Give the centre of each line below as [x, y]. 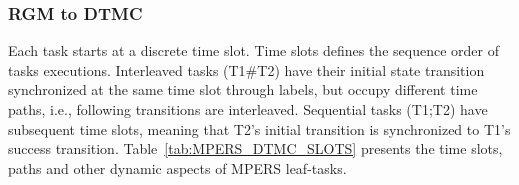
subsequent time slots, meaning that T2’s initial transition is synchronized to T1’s [259, 128]
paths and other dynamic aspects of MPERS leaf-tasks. [177, 167]
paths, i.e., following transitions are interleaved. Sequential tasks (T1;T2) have [248, 109]
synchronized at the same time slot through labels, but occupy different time [243, 89]
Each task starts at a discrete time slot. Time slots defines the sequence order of [253, 50]
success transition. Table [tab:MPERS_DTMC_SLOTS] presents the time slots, [255, 148]
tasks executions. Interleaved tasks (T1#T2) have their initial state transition [246, 69]
